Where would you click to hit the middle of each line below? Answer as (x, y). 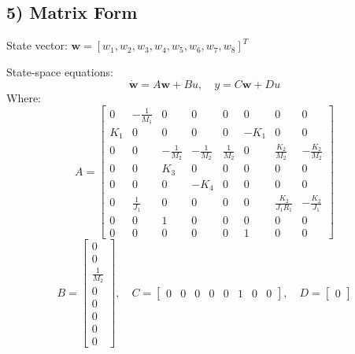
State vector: (37, 45)
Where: (24, 97)
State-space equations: (60, 71)
